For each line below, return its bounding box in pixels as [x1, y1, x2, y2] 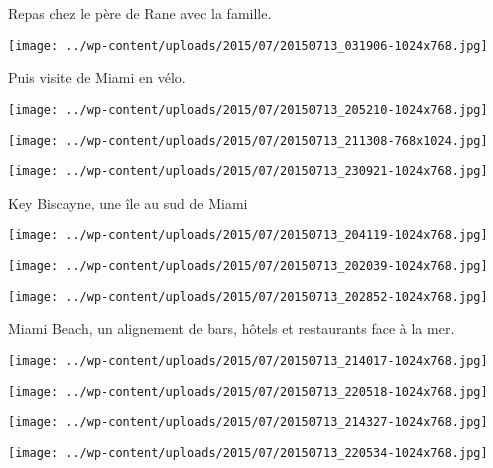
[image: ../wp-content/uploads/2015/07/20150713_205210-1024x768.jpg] [8, 102, 488, 117]
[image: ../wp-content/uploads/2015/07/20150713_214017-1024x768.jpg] [8, 353, 488, 368]
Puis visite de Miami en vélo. [8, 67, 186, 88]
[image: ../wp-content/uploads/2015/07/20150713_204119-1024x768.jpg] [8, 228, 488, 243]
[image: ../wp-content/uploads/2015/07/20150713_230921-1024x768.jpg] [8, 164, 488, 179]
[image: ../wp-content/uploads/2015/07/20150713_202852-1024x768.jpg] [8, 289, 488, 304]
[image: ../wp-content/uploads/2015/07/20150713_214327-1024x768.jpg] [8, 415, 488, 430]
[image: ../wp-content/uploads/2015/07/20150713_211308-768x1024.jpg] [8, 133, 488, 148]
